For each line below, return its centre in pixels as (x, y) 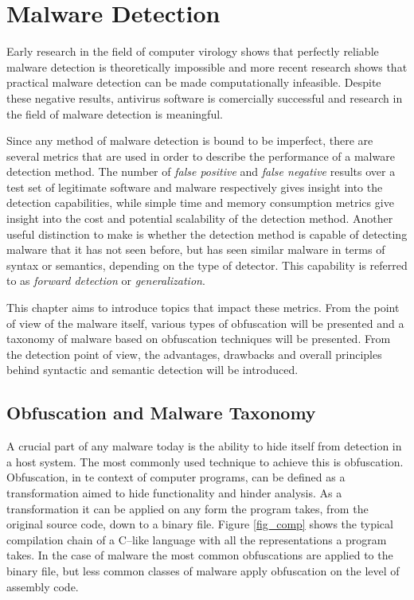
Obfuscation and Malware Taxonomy (161, 413)
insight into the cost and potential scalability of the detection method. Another (200, 218)
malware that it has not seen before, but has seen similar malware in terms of (196, 249)
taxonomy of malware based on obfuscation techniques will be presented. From (199, 339)
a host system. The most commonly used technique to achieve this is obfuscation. (205, 461)
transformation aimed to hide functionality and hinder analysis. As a (174, 492)
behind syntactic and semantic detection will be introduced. (152, 370)
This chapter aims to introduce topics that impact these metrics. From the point (203, 308)
